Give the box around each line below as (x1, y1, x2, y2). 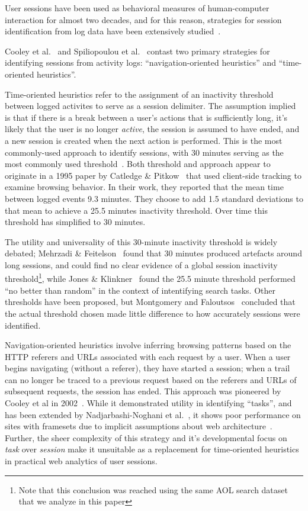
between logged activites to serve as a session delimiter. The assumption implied (5, 99, 296, 112)
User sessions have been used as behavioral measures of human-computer (5, 2, 269, 14)
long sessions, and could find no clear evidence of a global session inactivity (5, 258, 278, 271)
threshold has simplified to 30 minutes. (5, 216, 146, 228)
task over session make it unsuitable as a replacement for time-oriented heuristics (5, 443, 299, 455)
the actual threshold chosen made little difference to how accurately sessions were (5, 307, 300, 319)
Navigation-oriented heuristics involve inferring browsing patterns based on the (5, 339, 291, 351)
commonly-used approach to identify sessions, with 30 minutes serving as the (5, 146, 284, 158)
